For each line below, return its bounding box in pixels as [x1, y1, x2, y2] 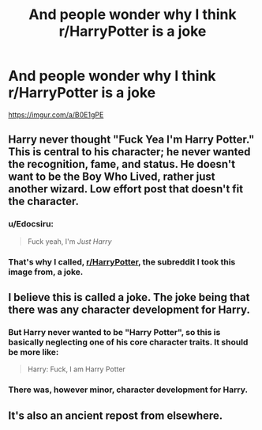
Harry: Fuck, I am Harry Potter [27, 364, 126, 374]
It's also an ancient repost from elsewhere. [8, 409, 223, 422]
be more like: [8, 346, 59, 357]
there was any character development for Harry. [8, 303, 250, 316]
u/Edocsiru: [8, 219, 54, 230]
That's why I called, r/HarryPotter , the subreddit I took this [8, 256, 236, 267]
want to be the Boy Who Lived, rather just [8, 170, 215, 184]
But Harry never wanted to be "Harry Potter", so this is [8, 326, 221, 337]
